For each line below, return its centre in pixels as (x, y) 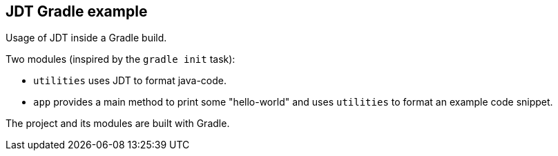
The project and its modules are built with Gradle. (118, 124)
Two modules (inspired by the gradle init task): (121, 59)
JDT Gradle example (77, 11)
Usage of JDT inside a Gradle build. (86, 38)
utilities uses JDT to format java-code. (130, 81)
